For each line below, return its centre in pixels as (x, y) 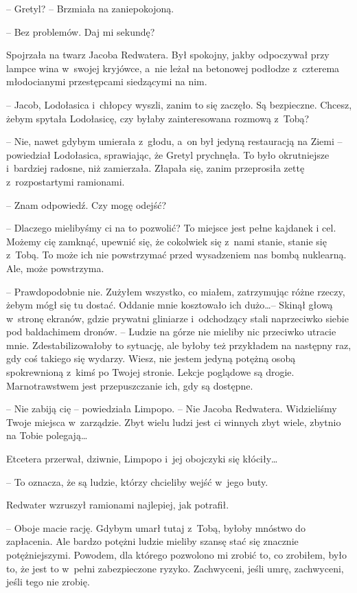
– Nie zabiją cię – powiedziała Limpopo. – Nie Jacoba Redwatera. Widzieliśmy (172, 409)
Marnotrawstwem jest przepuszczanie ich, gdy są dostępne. (130, 385)
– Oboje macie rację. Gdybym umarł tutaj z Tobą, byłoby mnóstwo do (156, 527)
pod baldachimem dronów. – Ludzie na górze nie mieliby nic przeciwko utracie (171, 332)
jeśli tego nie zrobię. (48, 582)
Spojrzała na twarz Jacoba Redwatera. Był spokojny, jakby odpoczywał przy (168, 55)
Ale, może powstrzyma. (55, 268)
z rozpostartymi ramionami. (66, 181)
